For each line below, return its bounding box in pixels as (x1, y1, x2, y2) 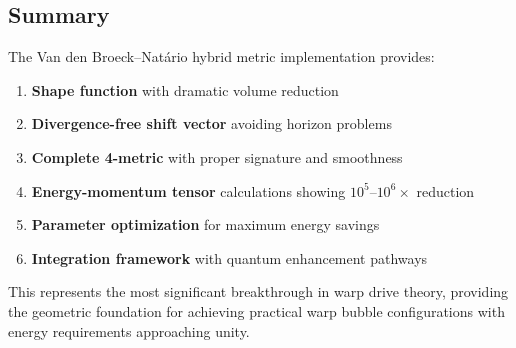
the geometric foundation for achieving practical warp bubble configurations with (8, 300, 505, 321)
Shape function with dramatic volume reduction (31, 79, 339, 100)
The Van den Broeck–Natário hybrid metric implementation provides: (8, 46, 435, 67)
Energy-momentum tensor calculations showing (31, 180, 346, 201)
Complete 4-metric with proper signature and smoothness (31, 146, 403, 167)
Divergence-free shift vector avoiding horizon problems (31, 113, 392, 134)
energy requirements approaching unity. (8, 320, 250, 341)
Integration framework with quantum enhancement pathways (31, 247, 428, 268)
